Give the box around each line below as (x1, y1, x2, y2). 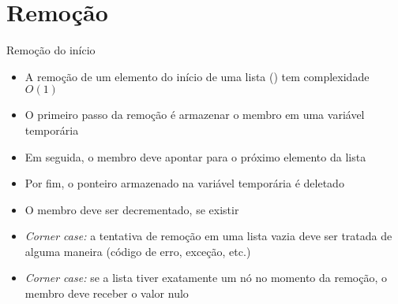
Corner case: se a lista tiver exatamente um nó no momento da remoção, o (24, 269, 387, 286)
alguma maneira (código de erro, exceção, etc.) (24, 243, 251, 259)
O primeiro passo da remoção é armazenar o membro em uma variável (24, 106, 365, 123)
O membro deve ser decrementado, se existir (24, 201, 239, 217)
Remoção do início (6, 42, 96, 58)
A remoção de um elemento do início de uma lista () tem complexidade (24, 68, 370, 84)
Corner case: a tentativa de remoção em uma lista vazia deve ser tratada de (24, 228, 392, 244)
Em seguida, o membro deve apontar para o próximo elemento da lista (24, 148, 366, 165)
